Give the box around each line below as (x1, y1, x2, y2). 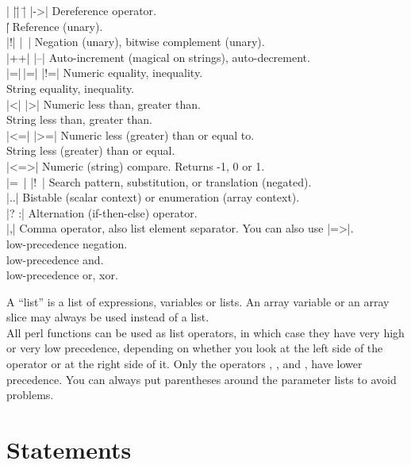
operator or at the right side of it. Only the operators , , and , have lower (6, 355, 363, 372)
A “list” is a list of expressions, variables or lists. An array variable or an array (6, 293, 390, 309)
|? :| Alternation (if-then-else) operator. (6, 204, 198, 221)
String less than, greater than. (6, 111, 152, 128)
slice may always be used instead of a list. (6, 309, 209, 325)
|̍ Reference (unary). (6, 17, 103, 34)
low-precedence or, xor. (6, 267, 118, 283)
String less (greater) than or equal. (6, 142, 175, 159)
